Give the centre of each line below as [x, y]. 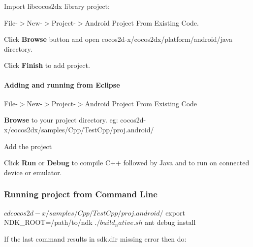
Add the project [28, 146]
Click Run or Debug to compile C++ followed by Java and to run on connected [127, 163]
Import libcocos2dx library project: [57, 6]
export [175, 212]
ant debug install [170, 222]
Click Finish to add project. [47, 65]
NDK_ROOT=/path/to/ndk [48, 222]
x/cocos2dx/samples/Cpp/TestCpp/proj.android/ [79, 129]
